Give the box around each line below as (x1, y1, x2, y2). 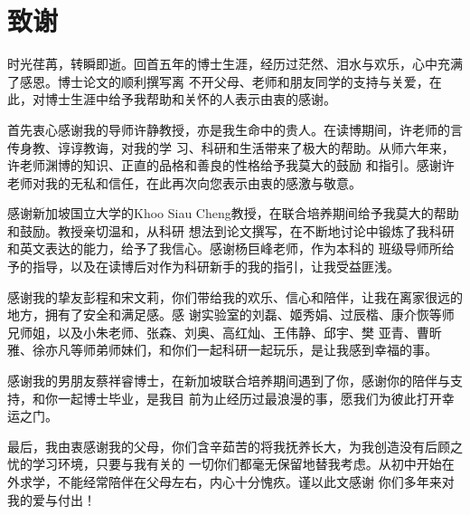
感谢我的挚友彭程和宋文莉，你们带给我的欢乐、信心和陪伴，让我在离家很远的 (7, 287, 463, 306)
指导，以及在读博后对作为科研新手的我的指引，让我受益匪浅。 (32, 257, 399, 276)
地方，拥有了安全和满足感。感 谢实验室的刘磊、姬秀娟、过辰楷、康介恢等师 (7, 305, 455, 324)
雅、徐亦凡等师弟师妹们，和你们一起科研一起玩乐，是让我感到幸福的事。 (7, 340, 437, 359)
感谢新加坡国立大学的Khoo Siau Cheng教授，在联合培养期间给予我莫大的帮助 (7, 204, 459, 223)
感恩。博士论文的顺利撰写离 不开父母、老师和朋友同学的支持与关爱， (19, 72, 429, 91)
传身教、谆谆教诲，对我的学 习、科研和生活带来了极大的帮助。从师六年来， (7, 138, 455, 157)
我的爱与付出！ (7, 490, 96, 509)
